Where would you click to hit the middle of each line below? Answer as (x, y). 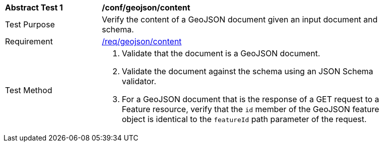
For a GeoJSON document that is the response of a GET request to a (251, 99)
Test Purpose (30, 24)
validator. (139, 81)
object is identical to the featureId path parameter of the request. (244, 119)
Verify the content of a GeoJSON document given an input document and (240, 19)
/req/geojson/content (142, 41)
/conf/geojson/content (146, 7)
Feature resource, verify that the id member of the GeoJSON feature (251, 109)
